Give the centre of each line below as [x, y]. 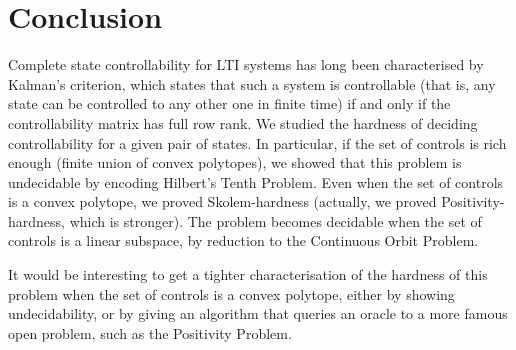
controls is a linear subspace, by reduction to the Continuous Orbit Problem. [243, 240]
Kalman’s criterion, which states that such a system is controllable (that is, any [252, 83]
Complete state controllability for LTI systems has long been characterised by [246, 64]
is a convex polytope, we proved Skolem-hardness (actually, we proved [222, 201]
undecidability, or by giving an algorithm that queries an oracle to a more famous [258, 313]
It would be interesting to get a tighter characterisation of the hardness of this [248, 274]
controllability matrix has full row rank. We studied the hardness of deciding [243, 122]
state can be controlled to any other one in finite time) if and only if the [229, 103]
